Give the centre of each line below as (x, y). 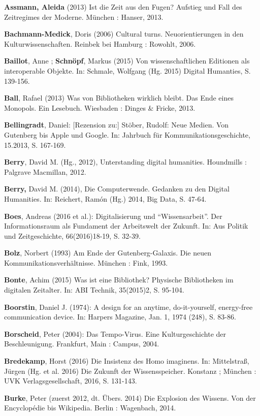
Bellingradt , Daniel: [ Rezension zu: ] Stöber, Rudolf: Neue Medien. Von (117, 125)
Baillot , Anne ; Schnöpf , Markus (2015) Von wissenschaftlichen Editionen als (127, 61)
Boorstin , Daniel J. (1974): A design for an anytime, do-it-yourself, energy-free (128, 307)
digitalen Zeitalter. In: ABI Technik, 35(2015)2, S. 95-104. (94, 290)
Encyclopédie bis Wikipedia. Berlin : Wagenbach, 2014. (90, 408)
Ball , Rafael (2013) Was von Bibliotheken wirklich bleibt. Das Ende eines (119, 98)
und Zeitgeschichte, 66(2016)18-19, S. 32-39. (72, 235)
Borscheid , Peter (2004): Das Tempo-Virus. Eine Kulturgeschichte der (115, 333)
